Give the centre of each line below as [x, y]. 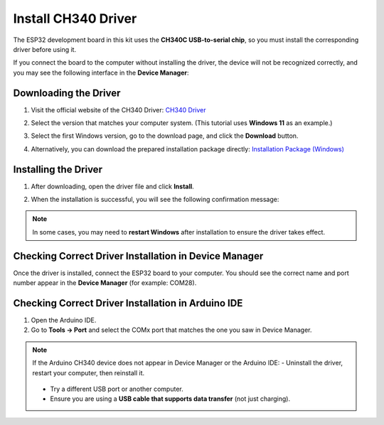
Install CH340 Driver [75, 18]
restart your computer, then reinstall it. [89, 372]
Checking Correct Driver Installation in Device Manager [138, 256]
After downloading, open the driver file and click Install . [113, 186]
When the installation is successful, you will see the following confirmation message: [155, 200]
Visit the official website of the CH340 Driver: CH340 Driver [118, 109]
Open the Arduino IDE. [64, 321]
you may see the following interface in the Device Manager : [101, 72]
